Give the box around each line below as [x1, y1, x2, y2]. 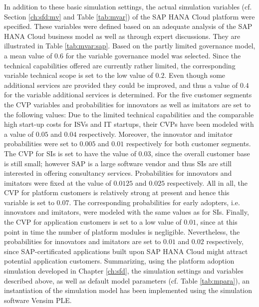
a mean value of [4, 50, 52, 60]
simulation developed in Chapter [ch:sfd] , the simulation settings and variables [4, 266, 244, 276]
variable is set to [4, 197, 54, 207]
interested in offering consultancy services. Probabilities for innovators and [4, 168, 232, 178]
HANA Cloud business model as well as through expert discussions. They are [4, 30, 241, 41]
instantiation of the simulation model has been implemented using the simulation [4, 285, 253, 296]
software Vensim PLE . [4, 295, 72, 305]
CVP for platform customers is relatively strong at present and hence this [4, 187, 230, 198]
